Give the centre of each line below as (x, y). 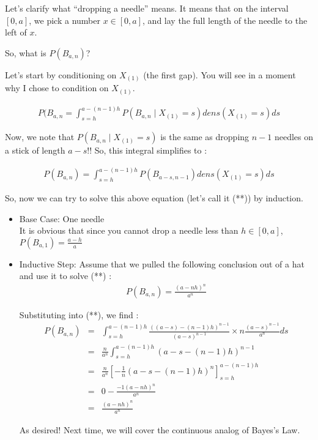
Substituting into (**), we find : (79, 314)
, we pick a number (65, 20)
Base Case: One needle (62, 218)
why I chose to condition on (57, 88)
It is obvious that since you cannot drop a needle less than (129, 230)
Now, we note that (40, 137)
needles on (294, 137)
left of (16, 32)
